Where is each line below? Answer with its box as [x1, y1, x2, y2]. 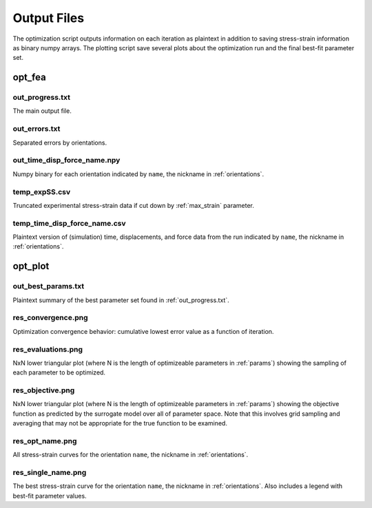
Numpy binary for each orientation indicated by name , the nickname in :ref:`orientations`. [12, 169, 265, 178]
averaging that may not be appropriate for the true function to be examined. [12, 419, 227, 427]
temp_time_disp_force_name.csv [12, 218, 127, 228]
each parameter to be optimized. [12, 368, 106, 377]
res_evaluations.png [12, 344, 83, 354]
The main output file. [12, 107, 72, 115]
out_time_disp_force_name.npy [12, 156, 121, 165]
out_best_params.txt [12, 282, 85, 291]
